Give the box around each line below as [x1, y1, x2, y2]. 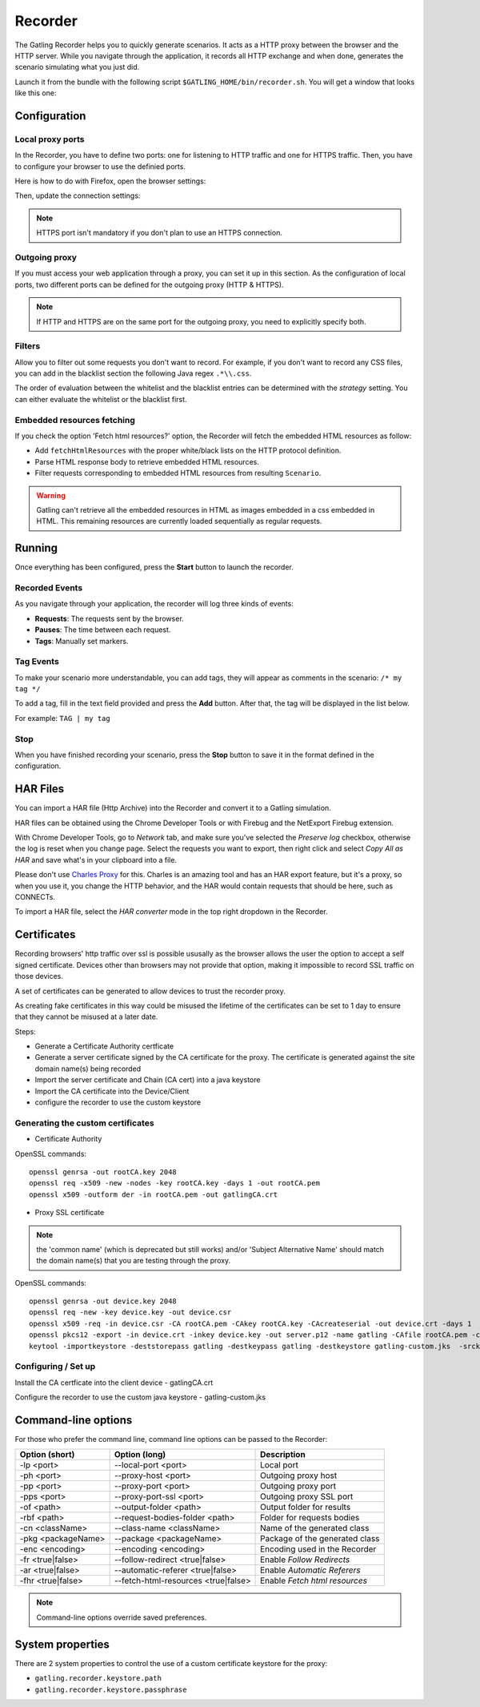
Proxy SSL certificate [34, 1208, 105, 1218]
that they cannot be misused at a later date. [14, 1012, 158, 1021]
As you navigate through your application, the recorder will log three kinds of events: [14, 599, 294, 609]
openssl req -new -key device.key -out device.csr [29, 1308, 232, 1317]
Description [260, 1449, 306, 1460]
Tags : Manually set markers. [34, 636, 129, 646]
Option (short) [19, 1449, 75, 1460]
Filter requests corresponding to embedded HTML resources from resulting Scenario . [34, 469, 322, 478]
